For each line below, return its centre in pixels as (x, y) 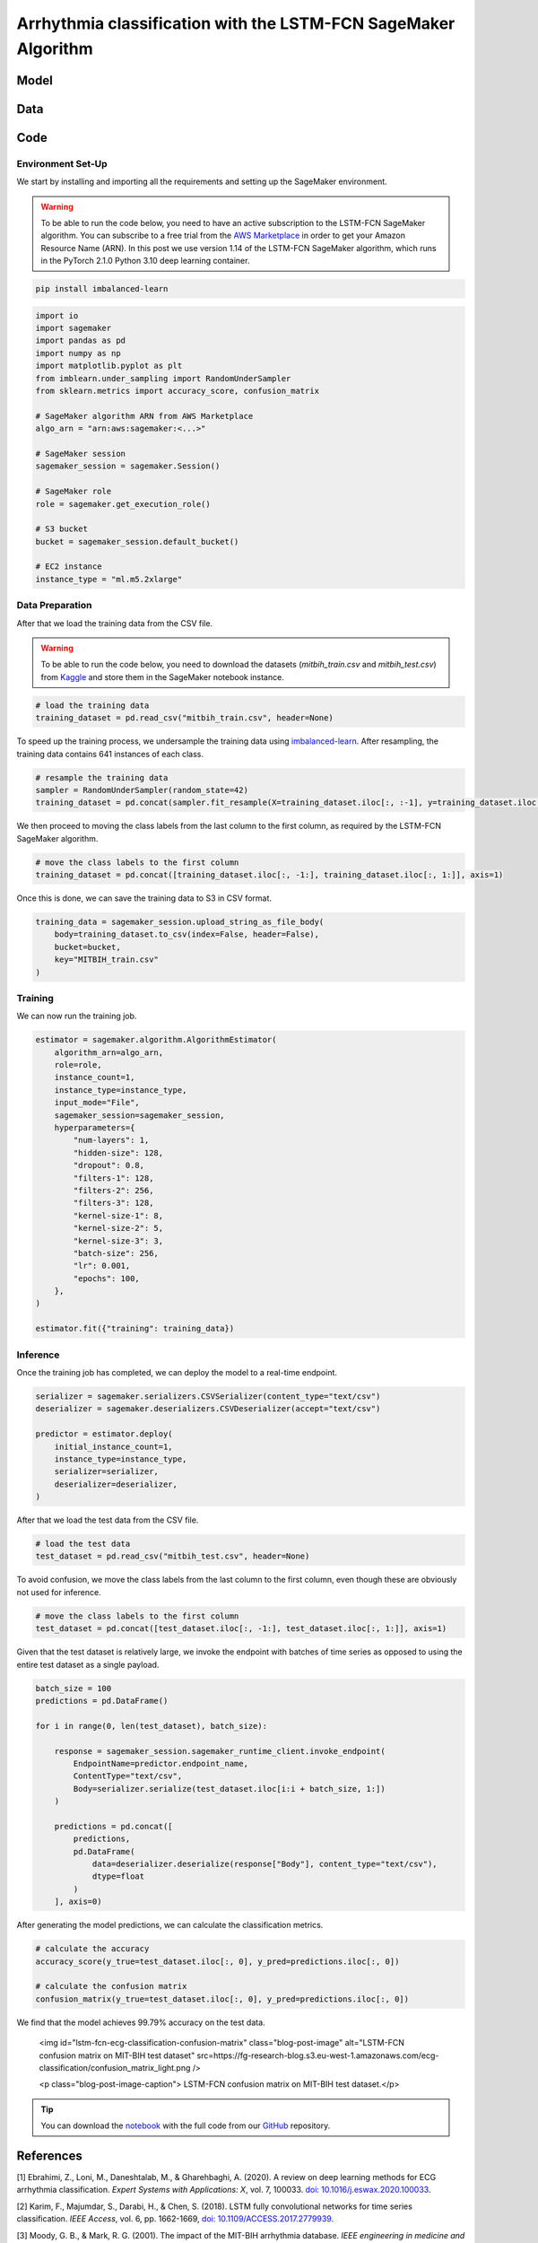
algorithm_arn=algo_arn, (109, 1052)
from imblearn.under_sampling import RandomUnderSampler (163, 378)
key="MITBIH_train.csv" (106, 960)
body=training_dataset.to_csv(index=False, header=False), (187, 934)
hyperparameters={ (95, 1128)
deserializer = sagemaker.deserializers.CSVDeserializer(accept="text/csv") (208, 1409)
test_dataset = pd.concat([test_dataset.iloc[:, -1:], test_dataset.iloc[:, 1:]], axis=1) (241, 1629)
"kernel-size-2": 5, (118, 1228)
